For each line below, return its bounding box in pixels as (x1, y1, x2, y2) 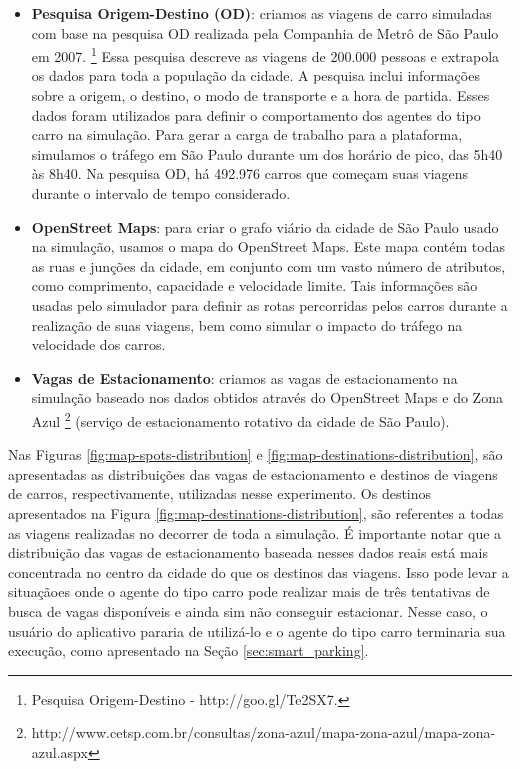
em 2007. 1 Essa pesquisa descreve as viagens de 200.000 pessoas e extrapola (31, 43, 500, 66)
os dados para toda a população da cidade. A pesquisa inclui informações (31, 65, 480, 86)
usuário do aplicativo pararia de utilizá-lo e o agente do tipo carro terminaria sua (8, 620, 506, 641)
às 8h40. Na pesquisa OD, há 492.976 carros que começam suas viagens (31, 163, 469, 184)
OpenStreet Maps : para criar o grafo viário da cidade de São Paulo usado (31, 216, 499, 237)
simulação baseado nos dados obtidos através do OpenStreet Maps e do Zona (31, 387, 503, 408)
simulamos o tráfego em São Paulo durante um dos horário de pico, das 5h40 (31, 143, 503, 164)
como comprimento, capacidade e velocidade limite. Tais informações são (31, 275, 478, 296)
